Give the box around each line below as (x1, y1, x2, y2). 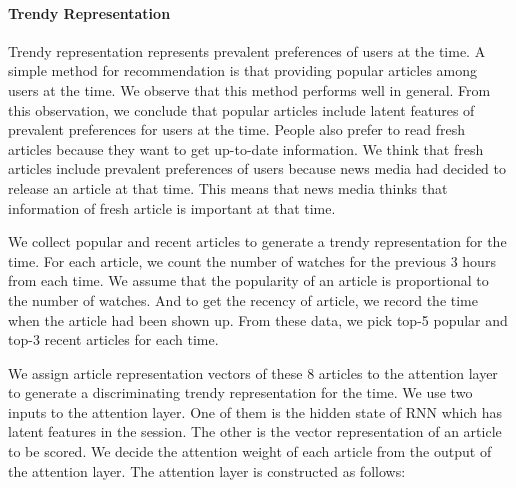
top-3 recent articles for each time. (8, 329, 219, 350)
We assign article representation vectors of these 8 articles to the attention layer (8, 362, 498, 383)
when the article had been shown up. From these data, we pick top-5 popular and (8, 309, 508, 330)
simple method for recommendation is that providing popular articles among (8, 60, 478, 81)
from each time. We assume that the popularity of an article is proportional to (8, 270, 489, 291)
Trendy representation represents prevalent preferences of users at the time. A (8, 40, 486, 61)
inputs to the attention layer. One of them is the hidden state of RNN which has (8, 401, 503, 422)
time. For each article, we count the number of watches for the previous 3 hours (8, 250, 496, 271)
